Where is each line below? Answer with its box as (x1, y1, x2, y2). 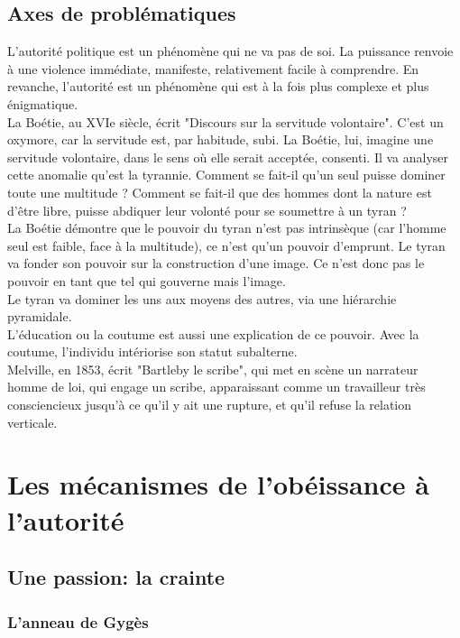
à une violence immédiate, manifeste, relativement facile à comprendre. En (7, 59, 419, 78)
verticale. (7, 412, 58, 431)
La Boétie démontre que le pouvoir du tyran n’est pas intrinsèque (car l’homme (7, 218, 446, 237)
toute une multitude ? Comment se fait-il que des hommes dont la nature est (7, 182, 432, 201)
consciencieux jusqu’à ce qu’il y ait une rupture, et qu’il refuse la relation (7, 395, 412, 414)
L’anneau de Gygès (7, 610, 149, 633)
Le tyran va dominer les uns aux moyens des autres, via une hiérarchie (7, 289, 397, 308)
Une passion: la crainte (7, 563, 225, 591)
